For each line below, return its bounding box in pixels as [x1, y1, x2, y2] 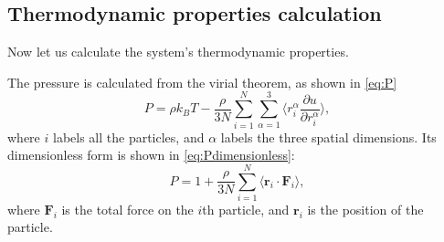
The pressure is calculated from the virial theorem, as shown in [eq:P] [7, 72, 397, 91]
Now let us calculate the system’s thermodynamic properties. [7, 42, 349, 61]
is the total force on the [61, 199, 194, 218]
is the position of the [307, 199, 424, 218]
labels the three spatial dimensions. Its [220, 127, 437, 146]
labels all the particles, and [52, 127, 205, 146]
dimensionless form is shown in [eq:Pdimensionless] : [7, 145, 295, 164]
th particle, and [202, 199, 290, 218]
